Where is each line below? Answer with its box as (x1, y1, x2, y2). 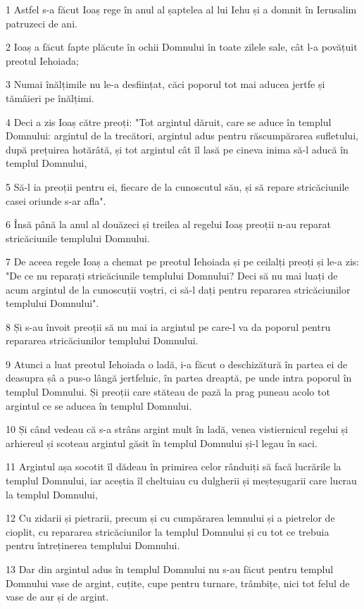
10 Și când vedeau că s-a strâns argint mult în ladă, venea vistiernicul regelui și (6, 422, 349, 437)
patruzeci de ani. (6, 15, 77, 30)
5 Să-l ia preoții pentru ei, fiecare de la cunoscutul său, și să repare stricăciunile (6, 179, 349, 194)
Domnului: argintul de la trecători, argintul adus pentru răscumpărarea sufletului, (6, 128, 358, 143)
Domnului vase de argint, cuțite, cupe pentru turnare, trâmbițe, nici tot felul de (6, 575, 350, 590)
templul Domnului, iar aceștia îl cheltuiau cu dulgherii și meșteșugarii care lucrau (6, 473, 357, 488)
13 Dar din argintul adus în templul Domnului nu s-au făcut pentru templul (6, 562, 334, 576)
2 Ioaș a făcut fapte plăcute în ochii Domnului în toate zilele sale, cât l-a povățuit (6, 39, 358, 54)
